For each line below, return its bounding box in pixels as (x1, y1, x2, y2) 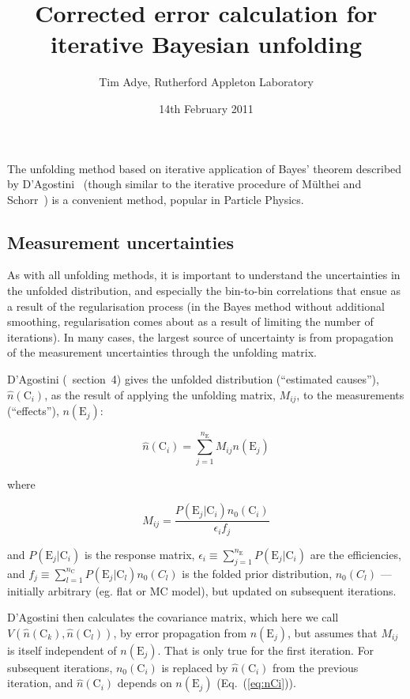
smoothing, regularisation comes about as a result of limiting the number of (7, 313, 374, 330)
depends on (117, 674, 172, 691)
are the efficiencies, (310, 546, 401, 562)
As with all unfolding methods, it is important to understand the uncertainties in (7, 266, 401, 283)
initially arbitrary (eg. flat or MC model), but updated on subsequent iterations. (7, 582, 397, 599)
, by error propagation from (113, 624, 247, 640)
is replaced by (161, 659, 228, 675)
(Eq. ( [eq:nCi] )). (216, 674, 296, 691)
